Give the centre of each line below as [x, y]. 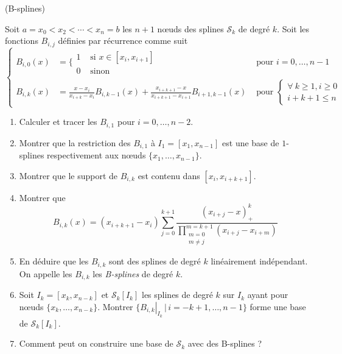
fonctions [22, 41]
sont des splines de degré [155, 261]
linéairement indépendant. [259, 261]
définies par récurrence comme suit [123, 41]
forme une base [278, 306]
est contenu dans [169, 175]
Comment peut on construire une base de [96, 343]
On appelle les [46, 273]
